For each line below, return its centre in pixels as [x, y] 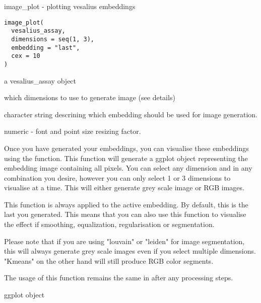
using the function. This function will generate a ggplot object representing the [126, 158]
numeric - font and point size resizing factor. [73, 131]
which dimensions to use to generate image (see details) [90, 97]
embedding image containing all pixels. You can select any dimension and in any [128, 168]
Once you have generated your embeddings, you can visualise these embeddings [126, 148]
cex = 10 [26, 56]
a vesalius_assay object [40, 80]
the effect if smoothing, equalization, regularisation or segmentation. [109, 224]
